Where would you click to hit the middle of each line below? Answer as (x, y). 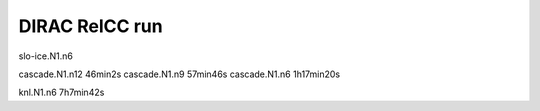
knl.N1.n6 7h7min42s (61, 92)
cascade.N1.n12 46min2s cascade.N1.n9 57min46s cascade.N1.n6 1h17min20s (179, 74)
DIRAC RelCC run (91, 26)
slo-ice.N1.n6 (46, 56)
